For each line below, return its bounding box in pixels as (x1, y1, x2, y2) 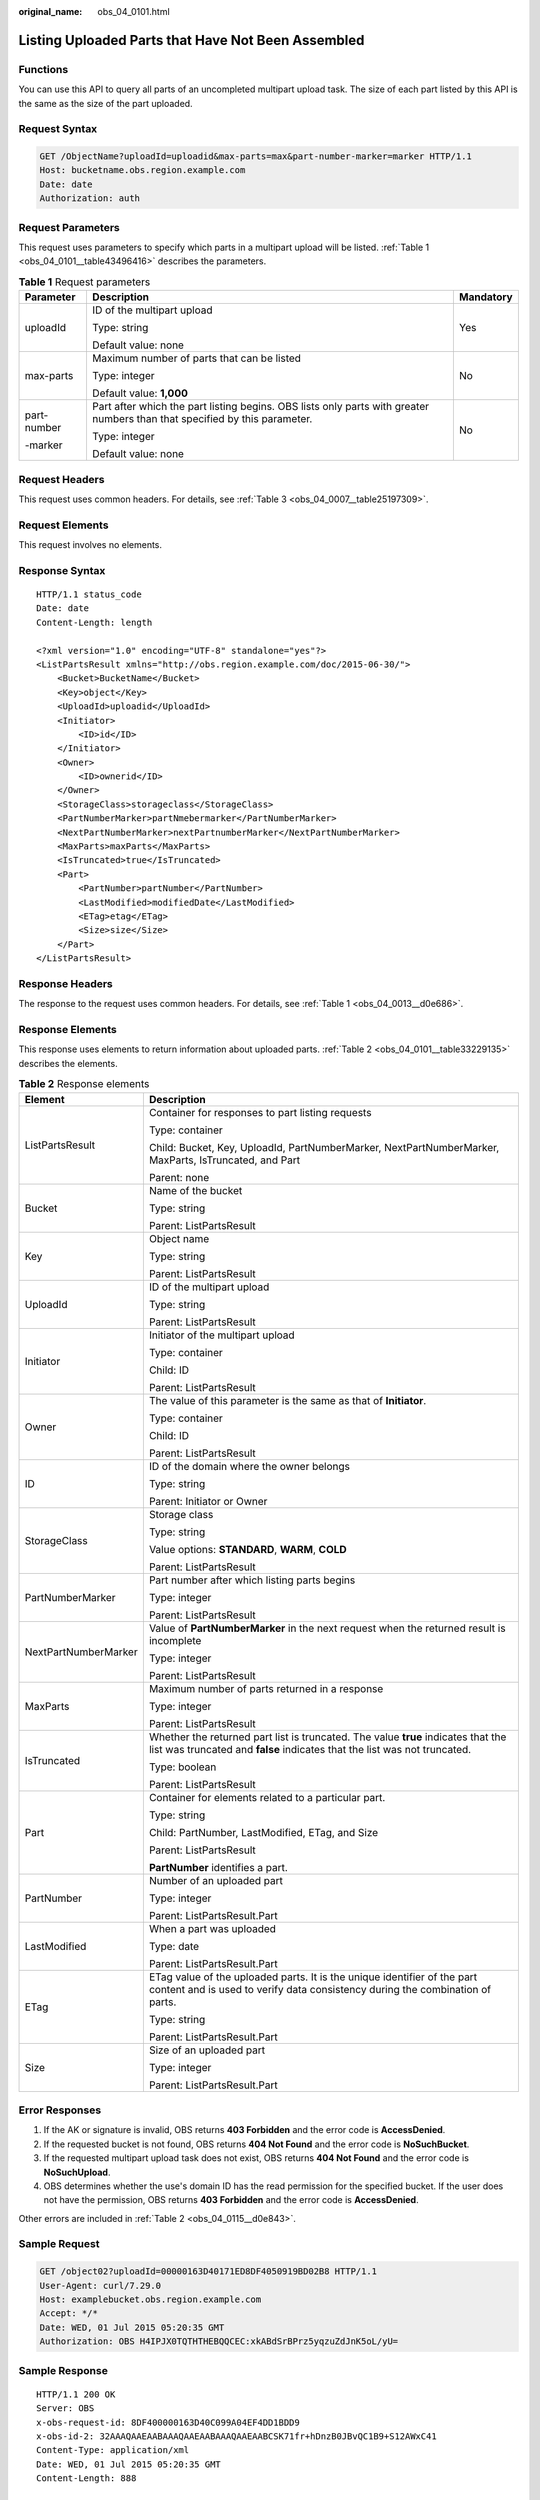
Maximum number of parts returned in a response (148, 1681, 384, 1695)
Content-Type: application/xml (36, 2445, 190, 2456)
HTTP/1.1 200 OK (36, 2388, 116, 2400)
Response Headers (18, 976, 114, 990)
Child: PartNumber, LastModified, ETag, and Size (148, 1825, 379, 1839)
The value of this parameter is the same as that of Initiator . (148, 1393, 427, 1407)
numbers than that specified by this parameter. (91, 412, 313, 426)
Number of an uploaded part (148, 1873, 284, 1887)
